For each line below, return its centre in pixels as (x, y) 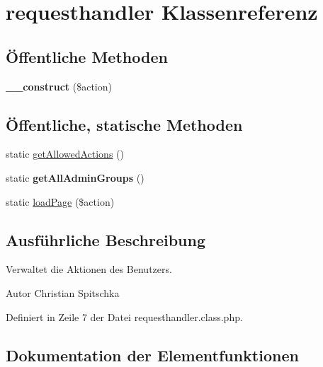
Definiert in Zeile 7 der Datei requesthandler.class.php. (124, 316)
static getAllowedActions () (65, 154)
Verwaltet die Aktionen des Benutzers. (89, 269)
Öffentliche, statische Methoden (124, 124)
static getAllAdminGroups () (75, 177)
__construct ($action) (59, 86)
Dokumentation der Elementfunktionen (152, 355)
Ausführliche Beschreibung (106, 239)
